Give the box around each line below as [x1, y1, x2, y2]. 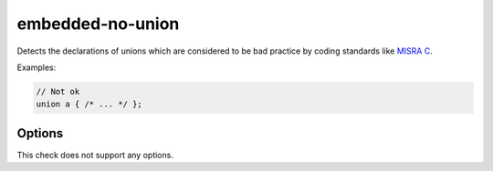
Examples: [16, 62, 57, 73]
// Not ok [36, 86, 80, 96]
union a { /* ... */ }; [36, 99, 143, 109]
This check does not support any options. [16, 149, 173, 160]
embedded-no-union [16, 14, 180, 34]
